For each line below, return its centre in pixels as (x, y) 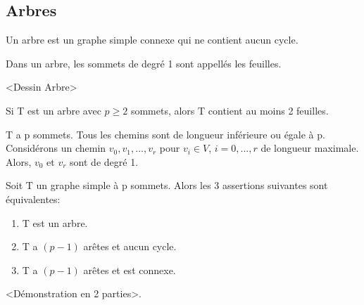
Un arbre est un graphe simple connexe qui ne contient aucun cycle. (152, 40)
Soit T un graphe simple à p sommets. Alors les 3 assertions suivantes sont (167, 185)
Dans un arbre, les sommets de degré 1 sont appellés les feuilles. (144, 63)
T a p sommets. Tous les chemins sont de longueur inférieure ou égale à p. (165, 134)
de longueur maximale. (310, 148)
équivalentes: (33, 199)
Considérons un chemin (56, 148)
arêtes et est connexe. (130, 270)
